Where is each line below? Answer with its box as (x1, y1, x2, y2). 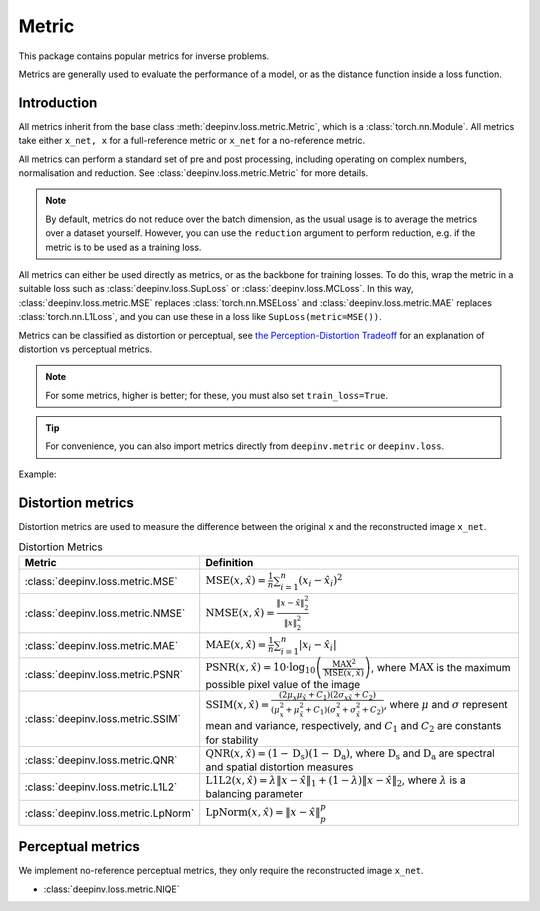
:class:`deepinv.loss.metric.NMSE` (24, 606, 186, 620)
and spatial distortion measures (205, 760, 354, 774)
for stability (205, 733, 259, 747)
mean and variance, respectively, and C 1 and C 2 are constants (205, 719, 502, 735)
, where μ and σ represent (383, 698, 509, 712)
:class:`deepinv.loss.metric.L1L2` (24, 780, 178, 794)
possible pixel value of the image (205, 677, 361, 691)
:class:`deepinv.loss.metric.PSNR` (24, 667, 184, 681)
